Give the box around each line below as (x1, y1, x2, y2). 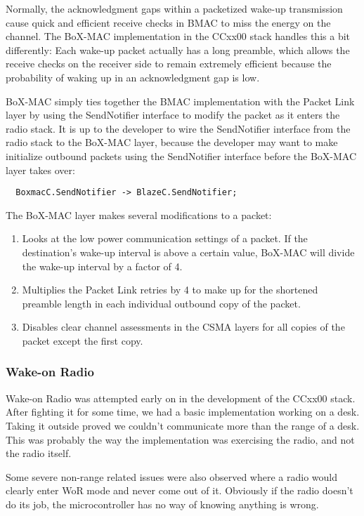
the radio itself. (6, 446, 72, 461)
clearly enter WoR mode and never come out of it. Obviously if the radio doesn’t (6, 483, 353, 498)
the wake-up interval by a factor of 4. (22, 258, 183, 273)
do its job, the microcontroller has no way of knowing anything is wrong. (6, 496, 319, 511)
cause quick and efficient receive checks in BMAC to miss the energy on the (6, 15, 331, 29)
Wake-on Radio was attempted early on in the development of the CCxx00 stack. (6, 390, 356, 405)
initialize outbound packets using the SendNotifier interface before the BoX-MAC (6, 148, 357, 163)
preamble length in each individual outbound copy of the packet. (22, 296, 301, 310)
